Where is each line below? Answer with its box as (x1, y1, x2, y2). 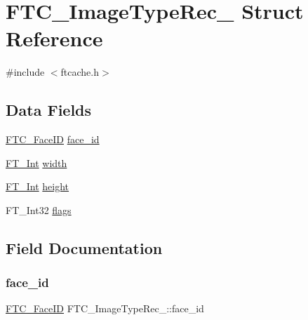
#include (6, 65, 45, 79)
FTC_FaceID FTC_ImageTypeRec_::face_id (6, 301, 204, 316)
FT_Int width (6, 155, 67, 170)
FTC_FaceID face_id (6, 132, 100, 147)
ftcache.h (60, 65, 100, 79)
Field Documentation (6, 236, 163, 258)
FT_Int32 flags (6, 202, 72, 217)
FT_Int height (6, 179, 69, 194)
